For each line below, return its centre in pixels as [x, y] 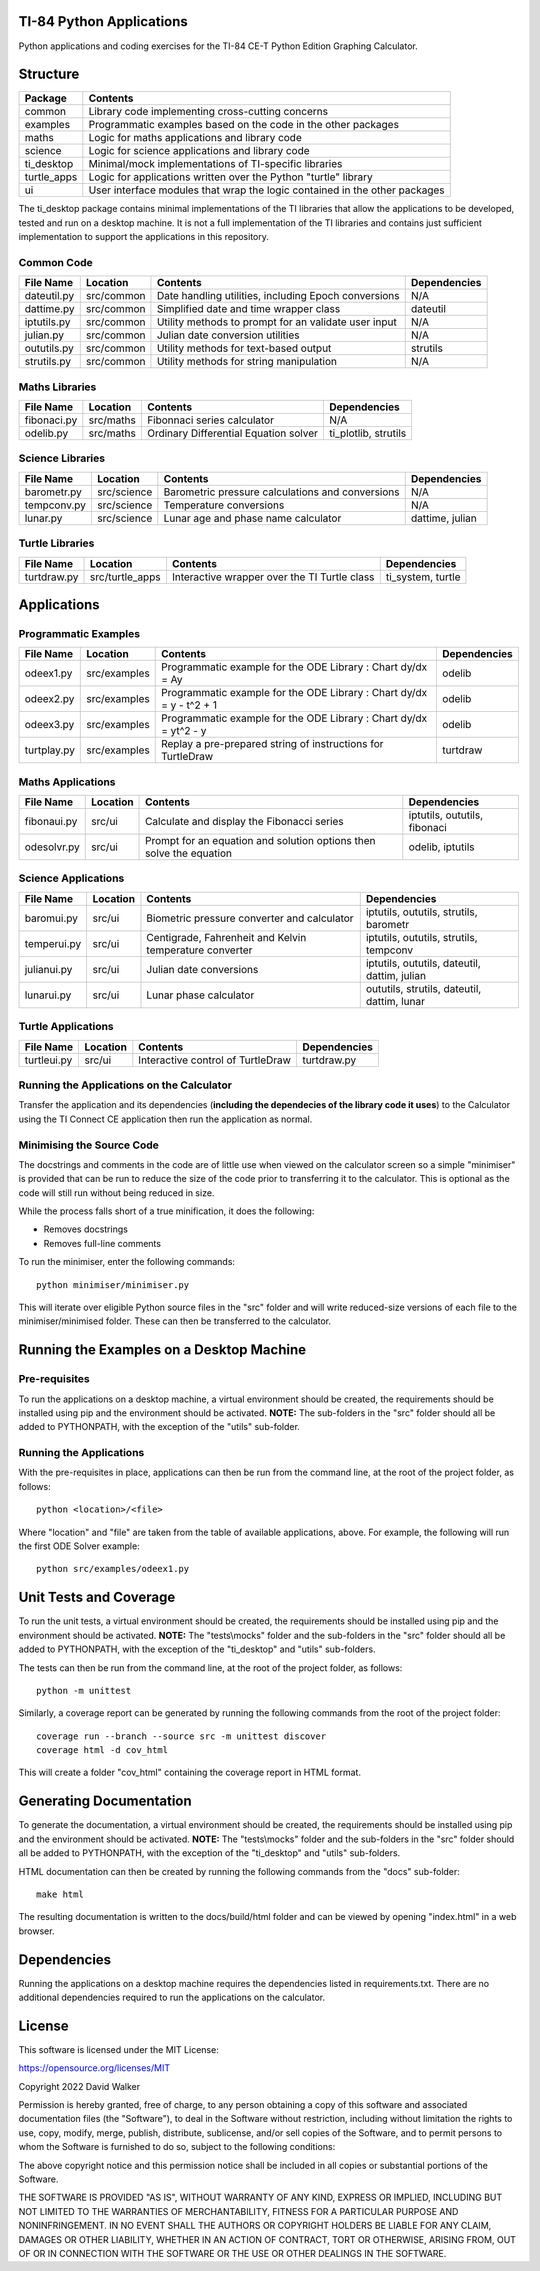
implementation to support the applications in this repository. [143, 237]
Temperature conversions [224, 505]
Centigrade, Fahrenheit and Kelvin [226, 937]
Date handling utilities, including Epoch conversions [278, 296]
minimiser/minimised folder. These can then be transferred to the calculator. [175, 1321]
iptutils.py [47, 322]
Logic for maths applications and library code [195, 138]
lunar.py [43, 518]
